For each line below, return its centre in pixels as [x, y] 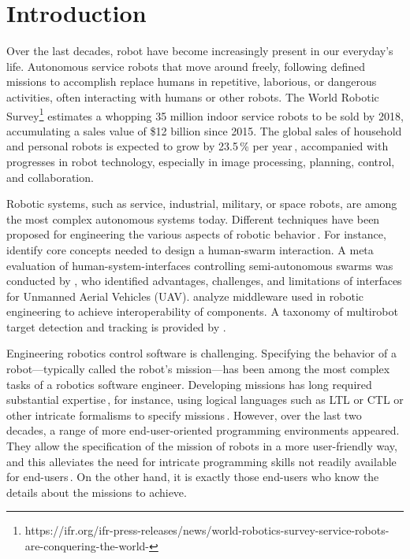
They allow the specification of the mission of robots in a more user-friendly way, [202, 446]
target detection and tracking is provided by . [116, 326]
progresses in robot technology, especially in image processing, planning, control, [201, 161]
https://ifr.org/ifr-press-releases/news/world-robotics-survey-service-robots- [207, 530]
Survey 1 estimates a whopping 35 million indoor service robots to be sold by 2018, [205, 114]
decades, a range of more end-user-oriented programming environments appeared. [203, 430]
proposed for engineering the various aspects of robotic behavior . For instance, [196, 234]
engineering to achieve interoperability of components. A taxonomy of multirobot [202, 311]
